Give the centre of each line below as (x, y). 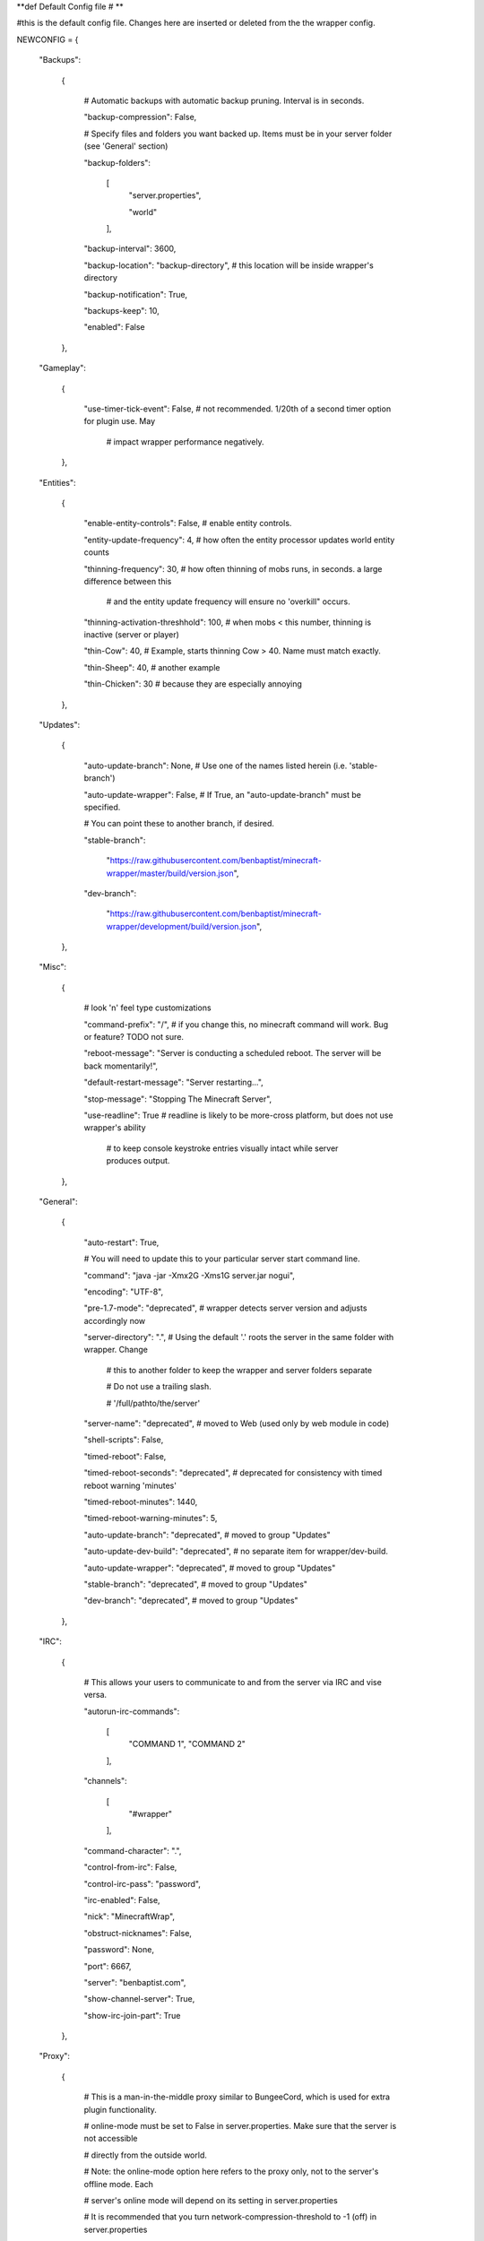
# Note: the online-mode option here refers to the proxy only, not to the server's (231, 2172)
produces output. (138, 1161)
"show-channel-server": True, (139, 1999)
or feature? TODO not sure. (134, 1037)
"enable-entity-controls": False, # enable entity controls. (188, 523)
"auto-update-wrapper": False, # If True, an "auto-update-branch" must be (223, 794)
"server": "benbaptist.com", (135, 1982)
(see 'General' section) (126, 146)
